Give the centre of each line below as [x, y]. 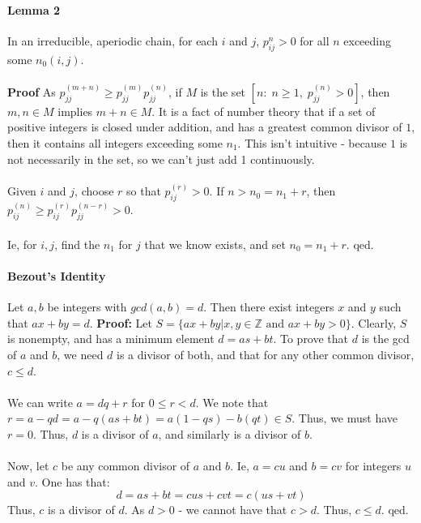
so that [144, 191]
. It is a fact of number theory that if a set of [264, 111]
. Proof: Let [121, 322]
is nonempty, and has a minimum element [111, 339]
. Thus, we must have [345, 418]
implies [75, 111]
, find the [77, 244]
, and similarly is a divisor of [230, 433]
